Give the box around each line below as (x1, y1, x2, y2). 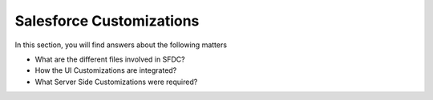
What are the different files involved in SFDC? (34, 54, 185, 64)
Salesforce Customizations (14, 12, 200, 30)
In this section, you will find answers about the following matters (14, 40, 228, 50)
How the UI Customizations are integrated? (34, 66, 177, 75)
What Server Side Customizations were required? (34, 77, 198, 86)
